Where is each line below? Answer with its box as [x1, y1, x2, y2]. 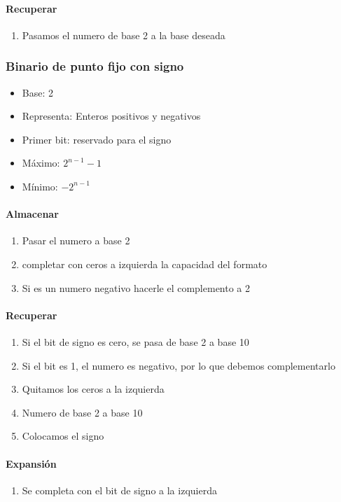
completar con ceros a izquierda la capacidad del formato [22, 256, 267, 271]
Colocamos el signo [22, 428, 104, 443]
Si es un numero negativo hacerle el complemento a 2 [22, 280, 251, 295]
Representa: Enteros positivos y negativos [22, 109, 201, 123]
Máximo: [22, 155, 60, 170]
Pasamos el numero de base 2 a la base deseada [22, 27, 225, 42]
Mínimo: [22, 179, 58, 193]
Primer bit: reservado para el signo [22, 132, 172, 146]
